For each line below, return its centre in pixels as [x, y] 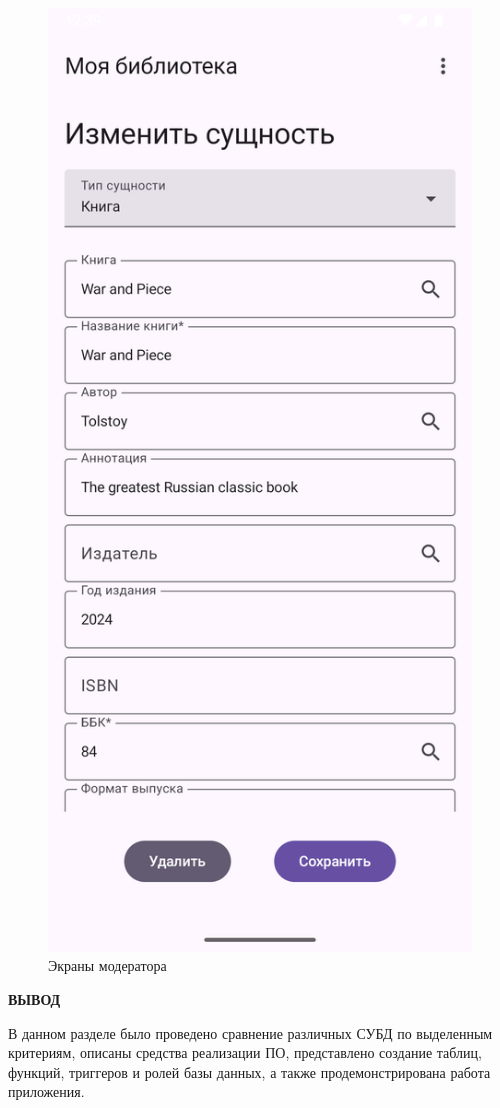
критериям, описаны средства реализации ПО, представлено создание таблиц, [245, 1052]
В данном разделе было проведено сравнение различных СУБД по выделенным [250, 1032]
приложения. [46, 1091]
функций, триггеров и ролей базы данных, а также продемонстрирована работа [249, 1071]
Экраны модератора [107, 965]
